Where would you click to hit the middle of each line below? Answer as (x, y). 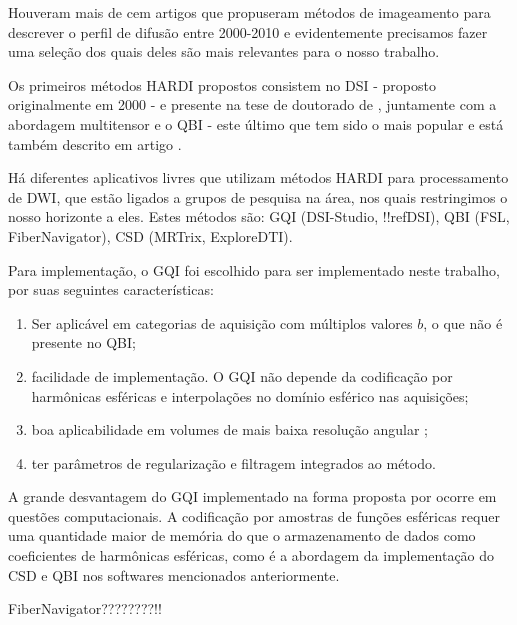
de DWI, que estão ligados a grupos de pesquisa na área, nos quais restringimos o (258, 196)
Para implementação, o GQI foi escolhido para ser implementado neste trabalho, (254, 269)
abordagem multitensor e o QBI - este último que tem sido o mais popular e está (256, 123)
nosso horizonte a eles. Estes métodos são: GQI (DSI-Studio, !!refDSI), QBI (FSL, (259, 216)
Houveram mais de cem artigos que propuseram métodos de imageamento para (249, 12)
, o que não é (463, 322)
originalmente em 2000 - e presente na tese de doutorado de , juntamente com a (252, 104)
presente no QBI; (83, 342)
